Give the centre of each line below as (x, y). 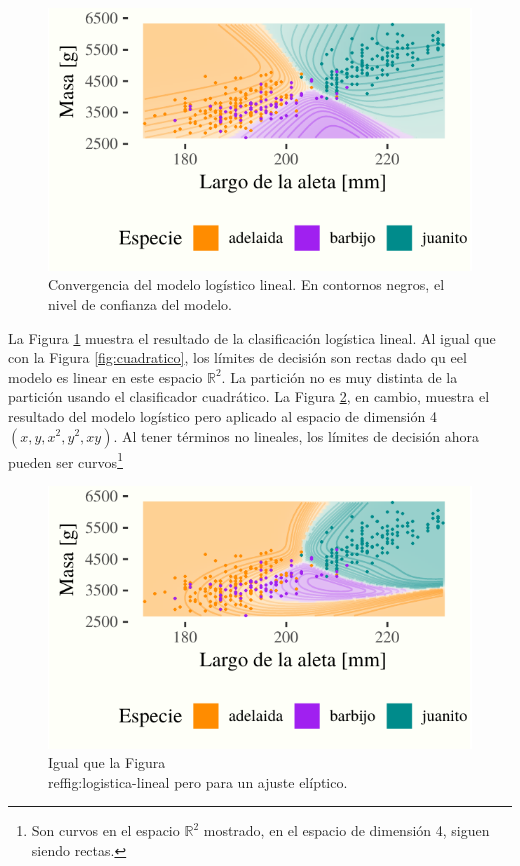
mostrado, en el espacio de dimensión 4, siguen (346, 830)
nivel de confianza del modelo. (140, 303)
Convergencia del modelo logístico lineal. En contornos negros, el (246, 284)
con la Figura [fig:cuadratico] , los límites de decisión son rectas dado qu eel (237, 357)
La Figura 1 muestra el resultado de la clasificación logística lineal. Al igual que (252, 337)
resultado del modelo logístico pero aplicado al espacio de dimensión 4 (222, 415)
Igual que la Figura (107, 762)
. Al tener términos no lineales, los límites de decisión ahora (296, 435)
